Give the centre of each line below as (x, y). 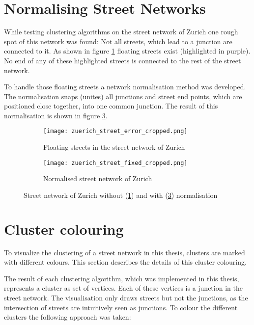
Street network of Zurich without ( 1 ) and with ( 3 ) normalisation (121, 195)
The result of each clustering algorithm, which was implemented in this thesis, (122, 278)
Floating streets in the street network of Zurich (114, 147)
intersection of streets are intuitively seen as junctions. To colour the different (121, 307)
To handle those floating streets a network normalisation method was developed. (125, 87)
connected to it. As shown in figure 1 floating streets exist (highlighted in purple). (127, 51)
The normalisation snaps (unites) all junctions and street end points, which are (123, 96)
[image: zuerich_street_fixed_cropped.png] (115, 163)
